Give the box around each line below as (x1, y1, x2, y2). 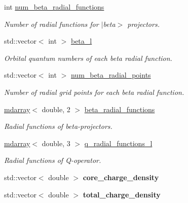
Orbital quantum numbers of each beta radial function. (4, 52, 172, 63)
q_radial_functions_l (84, 138, 153, 148)
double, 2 (42, 104, 70, 114)
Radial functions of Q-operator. (4, 155, 101, 165)
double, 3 (42, 138, 70, 148)
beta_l (70, 36, 92, 46)
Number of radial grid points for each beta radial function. (4, 86, 184, 97)
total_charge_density (83, 189, 161, 199)
